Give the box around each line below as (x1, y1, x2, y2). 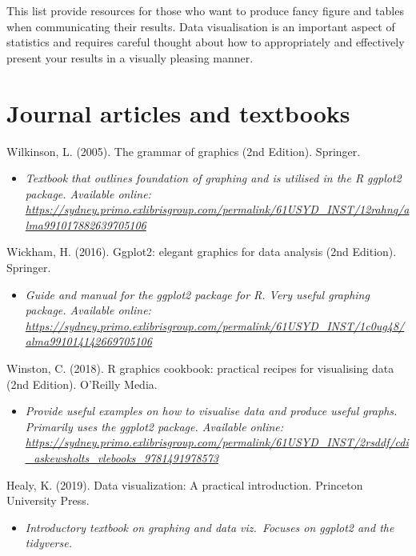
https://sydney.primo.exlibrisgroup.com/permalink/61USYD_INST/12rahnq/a (25, 201, 410, 218)
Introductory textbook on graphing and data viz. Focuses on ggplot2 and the (25, 518, 394, 535)
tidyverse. (25, 534, 72, 551)
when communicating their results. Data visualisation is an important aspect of (6, 18, 395, 34)
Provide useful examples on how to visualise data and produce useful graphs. (25, 402, 398, 419)
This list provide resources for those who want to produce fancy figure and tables (6, 2, 404, 18)
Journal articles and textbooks (6, 96, 350, 129)
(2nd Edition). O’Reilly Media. (6, 375, 158, 392)
